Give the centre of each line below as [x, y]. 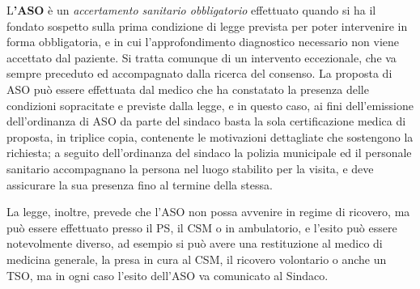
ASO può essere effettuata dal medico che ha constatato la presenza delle [188, 89]
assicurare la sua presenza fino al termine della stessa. [140, 184]
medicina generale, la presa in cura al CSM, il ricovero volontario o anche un [197, 259]
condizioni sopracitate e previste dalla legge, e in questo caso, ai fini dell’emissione [210, 105]
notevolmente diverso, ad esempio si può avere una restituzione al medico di [195, 243]
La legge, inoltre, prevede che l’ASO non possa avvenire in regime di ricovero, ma [208, 212]
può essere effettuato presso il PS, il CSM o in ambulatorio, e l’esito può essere [202, 227]
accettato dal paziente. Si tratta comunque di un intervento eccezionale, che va [202, 57]
